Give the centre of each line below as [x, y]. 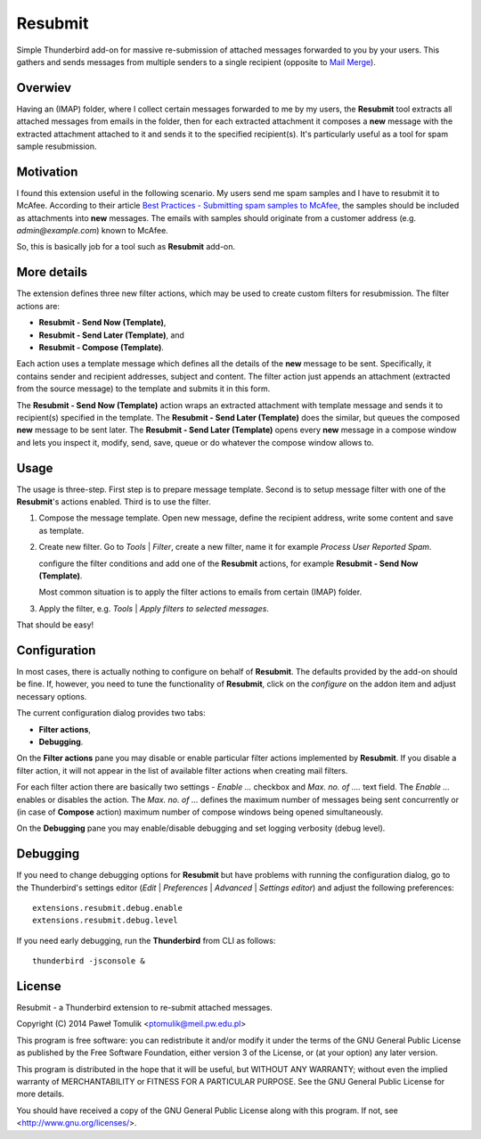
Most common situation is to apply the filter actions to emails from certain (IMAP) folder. [200, 592]
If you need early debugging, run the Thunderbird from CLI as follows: [146, 940]
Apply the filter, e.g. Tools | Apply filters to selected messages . [154, 608]
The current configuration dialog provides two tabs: [111, 713]
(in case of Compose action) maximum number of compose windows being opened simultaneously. [200, 812]
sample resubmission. [57, 146]
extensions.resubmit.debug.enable [107, 908]
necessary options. [52, 696]
